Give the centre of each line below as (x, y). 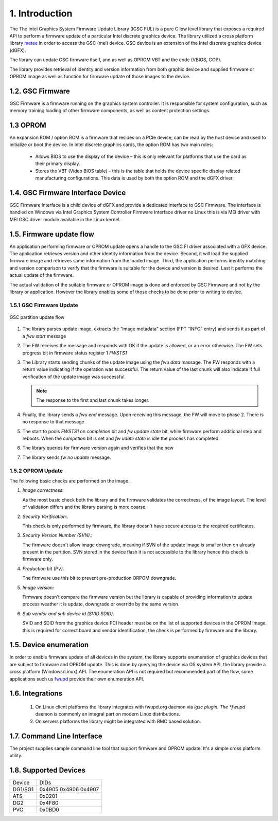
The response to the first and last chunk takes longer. (93, 400)
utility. (16, 756)
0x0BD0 (49, 810)
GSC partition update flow (37, 317)
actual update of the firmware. (42, 275)
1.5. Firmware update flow (52, 234)
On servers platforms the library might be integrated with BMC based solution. (118, 721)
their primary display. (58, 164)
